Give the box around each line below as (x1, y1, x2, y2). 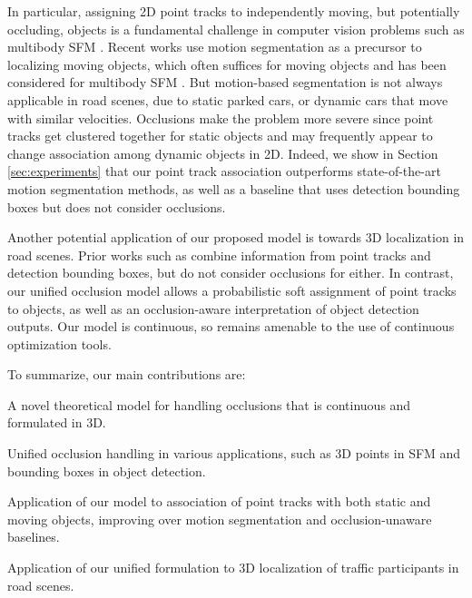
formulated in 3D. (7, 413, 106, 432)
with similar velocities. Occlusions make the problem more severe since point (7, 108, 434, 127)
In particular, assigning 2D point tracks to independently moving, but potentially (7, 2, 460, 20)
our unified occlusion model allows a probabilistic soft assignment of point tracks (7, 280, 457, 299)
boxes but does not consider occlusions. (7, 197, 226, 216)
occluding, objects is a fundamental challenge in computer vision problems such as (7, 19, 465, 38)
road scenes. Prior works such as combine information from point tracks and (7, 245, 431, 264)
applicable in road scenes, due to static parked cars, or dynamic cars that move (7, 90, 448, 109)
